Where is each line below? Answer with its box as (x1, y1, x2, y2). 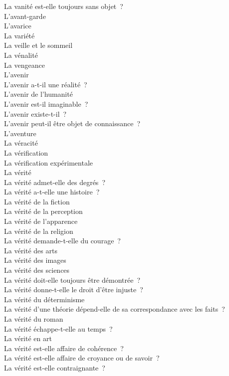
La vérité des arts (4, 245, 57, 255)
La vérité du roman (4, 314, 63, 324)
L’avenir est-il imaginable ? (4, 98, 88, 109)
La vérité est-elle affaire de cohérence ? (4, 343, 124, 353)
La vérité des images (4, 255, 66, 265)
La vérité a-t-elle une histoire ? (4, 187, 100, 197)
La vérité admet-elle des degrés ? (4, 177, 105, 187)
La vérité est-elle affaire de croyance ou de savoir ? (4, 353, 160, 363)
